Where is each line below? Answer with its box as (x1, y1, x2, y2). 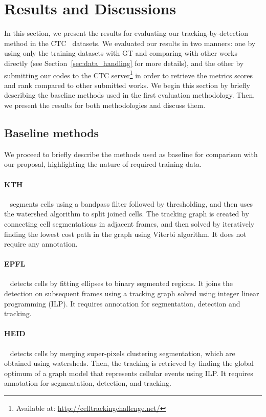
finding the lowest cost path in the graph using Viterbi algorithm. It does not (4, 228, 247, 239)
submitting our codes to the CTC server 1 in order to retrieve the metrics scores (4, 68, 253, 80)
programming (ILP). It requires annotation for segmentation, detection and (4, 298, 240, 309)
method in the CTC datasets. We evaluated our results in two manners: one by (4, 37, 256, 48)
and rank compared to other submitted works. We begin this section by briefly (4, 79, 250, 90)
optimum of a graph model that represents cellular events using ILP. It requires (4, 367, 253, 378)
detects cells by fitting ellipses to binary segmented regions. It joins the (10, 278, 233, 289)
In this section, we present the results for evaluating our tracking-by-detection (4, 28, 248, 38)
